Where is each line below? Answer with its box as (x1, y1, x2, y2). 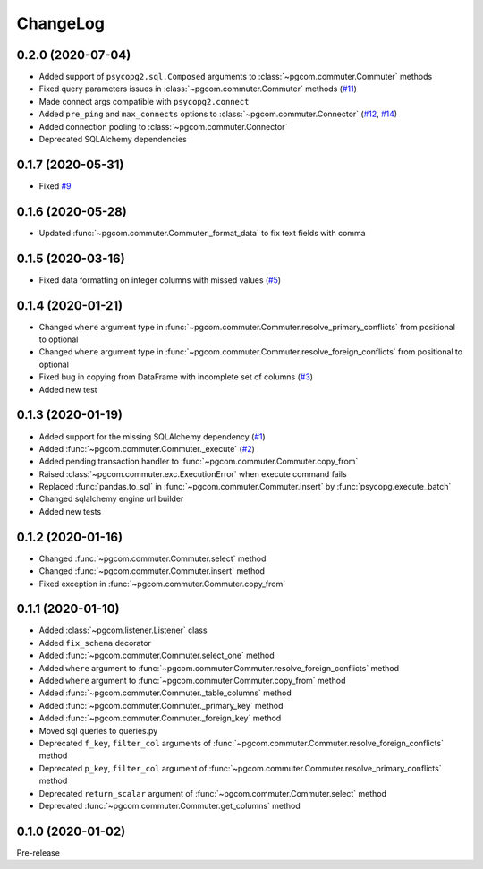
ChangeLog (16, 13, 105, 33)
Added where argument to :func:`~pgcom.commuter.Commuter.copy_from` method (38, 676, 346, 686)
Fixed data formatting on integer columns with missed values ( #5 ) (38, 274, 282, 285)
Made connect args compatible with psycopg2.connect (38, 96, 250, 106)
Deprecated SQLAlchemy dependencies (38, 134, 187, 145)
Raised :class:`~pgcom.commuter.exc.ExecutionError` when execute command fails (38, 468, 348, 479)
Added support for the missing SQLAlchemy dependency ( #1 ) (38, 430, 266, 442)
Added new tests (38, 506, 102, 516)
